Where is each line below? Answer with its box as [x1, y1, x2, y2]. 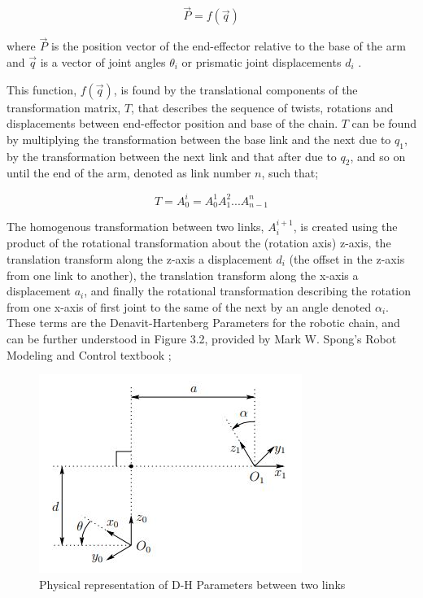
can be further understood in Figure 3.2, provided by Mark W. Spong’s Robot [7, 330, 397, 347]
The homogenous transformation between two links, [7, 217, 264, 234]
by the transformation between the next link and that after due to [7, 147, 337, 164]
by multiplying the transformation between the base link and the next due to [7, 130, 391, 147]
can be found [351, 115, 416, 132]
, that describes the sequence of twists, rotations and [131, 98, 394, 116]
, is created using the [293, 217, 398, 234]
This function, [7, 81, 77, 98]
